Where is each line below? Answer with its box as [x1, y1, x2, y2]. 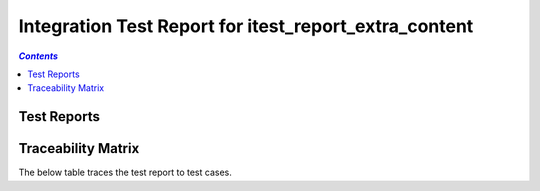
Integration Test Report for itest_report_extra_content [18, 15, 474, 37]
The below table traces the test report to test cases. [18, 166, 232, 179]
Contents [18, 50, 59, 62]
